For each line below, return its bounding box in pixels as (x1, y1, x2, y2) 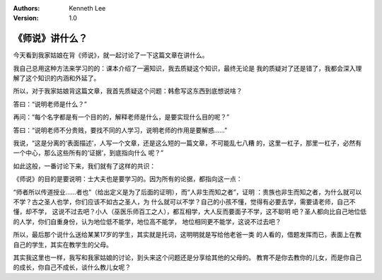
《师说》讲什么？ (13, 33, 88, 45)
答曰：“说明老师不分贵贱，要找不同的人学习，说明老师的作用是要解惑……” (13, 126, 228, 134)
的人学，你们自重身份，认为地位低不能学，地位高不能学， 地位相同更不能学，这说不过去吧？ (13, 217, 282, 226)
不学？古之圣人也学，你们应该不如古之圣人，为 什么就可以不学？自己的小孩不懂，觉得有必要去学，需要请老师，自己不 (13, 197, 356, 206)
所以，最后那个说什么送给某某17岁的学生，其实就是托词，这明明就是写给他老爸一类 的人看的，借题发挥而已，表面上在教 (13, 231, 362, 239)
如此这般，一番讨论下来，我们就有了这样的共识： (13, 161, 156, 170)
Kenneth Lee (69, 4, 106, 12)
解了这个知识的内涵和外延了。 (13, 74, 100, 83)
